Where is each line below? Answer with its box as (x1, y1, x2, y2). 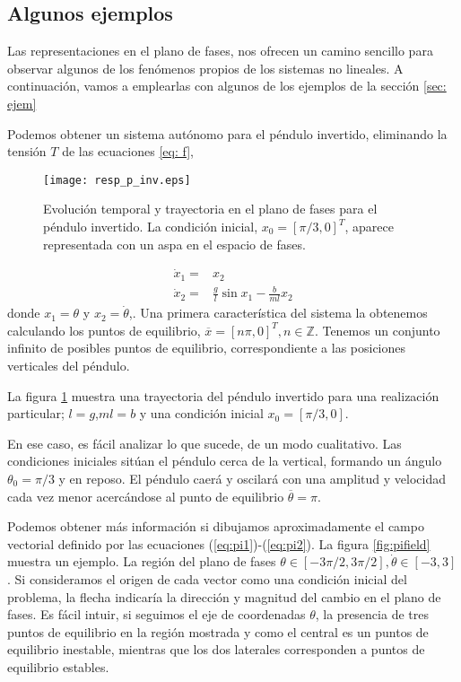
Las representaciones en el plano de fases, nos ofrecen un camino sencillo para (7, 41, 433, 60)
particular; (7, 404, 65, 423)
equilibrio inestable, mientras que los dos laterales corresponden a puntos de (7, 640, 425, 659)
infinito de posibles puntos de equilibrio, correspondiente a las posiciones (7, 338, 406, 357)
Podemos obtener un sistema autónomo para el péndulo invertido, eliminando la (7, 124, 448, 143)
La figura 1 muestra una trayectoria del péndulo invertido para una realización (7, 386, 439, 405)
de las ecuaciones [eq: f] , (62, 142, 194, 161)
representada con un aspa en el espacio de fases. (43, 234, 306, 253)
